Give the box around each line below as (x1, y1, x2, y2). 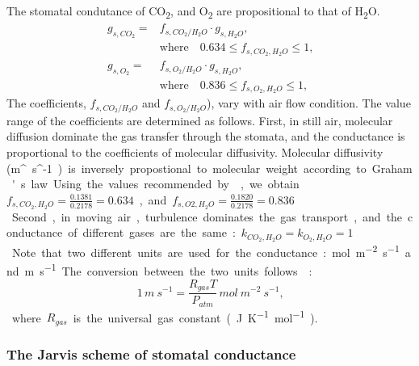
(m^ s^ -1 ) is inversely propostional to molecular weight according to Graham (6, 159, 413, 176)
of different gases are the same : (68, 224, 236, 241)
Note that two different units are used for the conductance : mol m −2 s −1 (11, 242, 400, 260)
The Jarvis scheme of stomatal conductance (6, 343, 296, 364)
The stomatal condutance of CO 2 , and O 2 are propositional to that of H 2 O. (6, 2, 380, 21)
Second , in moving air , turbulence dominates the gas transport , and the (11, 208, 403, 225)
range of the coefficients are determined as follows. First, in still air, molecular (6, 111, 393, 128)
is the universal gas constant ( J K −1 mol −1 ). (73, 306, 318, 326)
